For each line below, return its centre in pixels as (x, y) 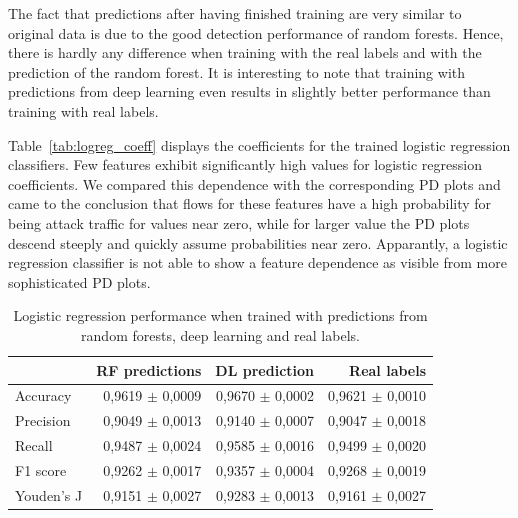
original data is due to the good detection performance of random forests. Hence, (256, 32)
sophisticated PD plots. (79, 281)
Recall (34, 445)
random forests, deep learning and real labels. (220, 334)
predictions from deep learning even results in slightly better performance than (249, 91)
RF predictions (149, 369)
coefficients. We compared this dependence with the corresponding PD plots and (254, 183)
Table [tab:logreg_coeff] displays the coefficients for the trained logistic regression (259, 144)
